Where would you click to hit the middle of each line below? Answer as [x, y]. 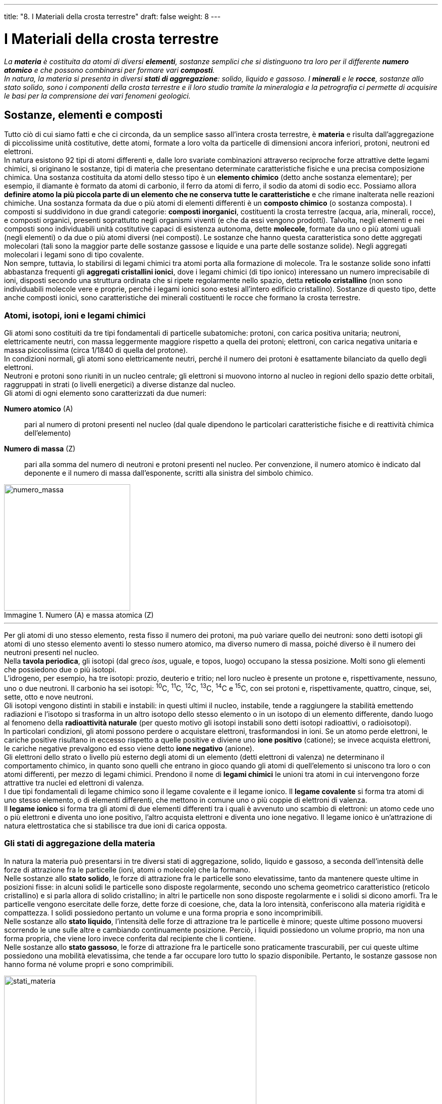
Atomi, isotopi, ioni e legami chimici [75, 315]
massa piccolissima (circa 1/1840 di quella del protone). [96, 350]
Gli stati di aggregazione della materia [80, 843]
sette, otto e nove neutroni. [49, 697]
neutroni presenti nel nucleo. [52, 653]
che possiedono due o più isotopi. [60, 670]
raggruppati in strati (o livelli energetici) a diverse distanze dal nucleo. [120, 385]
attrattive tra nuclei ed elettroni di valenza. [74, 783]
